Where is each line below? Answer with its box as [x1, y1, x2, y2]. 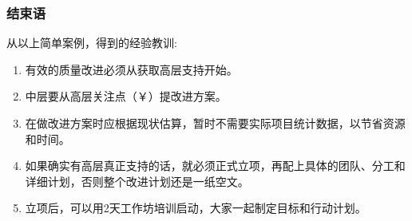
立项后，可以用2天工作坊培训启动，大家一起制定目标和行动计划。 [25, 199, 366, 216]
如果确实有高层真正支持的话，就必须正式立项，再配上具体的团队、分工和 [25, 157, 406, 174]
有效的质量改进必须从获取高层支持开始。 [25, 61, 238, 77]
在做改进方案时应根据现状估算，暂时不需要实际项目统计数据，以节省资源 [25, 115, 406, 131]
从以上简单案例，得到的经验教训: [6, 34, 177, 51]
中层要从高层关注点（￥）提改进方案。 [25, 88, 227, 105]
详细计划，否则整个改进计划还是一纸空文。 [25, 172, 249, 189]
